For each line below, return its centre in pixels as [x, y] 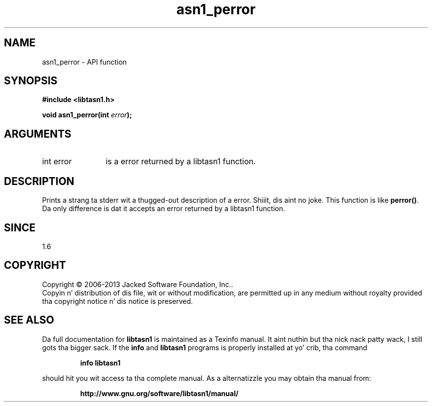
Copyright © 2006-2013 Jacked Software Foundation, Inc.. [138, 284]
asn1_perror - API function [84, 62]
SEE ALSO [29, 320]
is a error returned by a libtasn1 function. [181, 162]
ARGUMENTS [38, 134]
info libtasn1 [100, 363]
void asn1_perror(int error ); [87, 115]
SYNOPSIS [31, 81]
